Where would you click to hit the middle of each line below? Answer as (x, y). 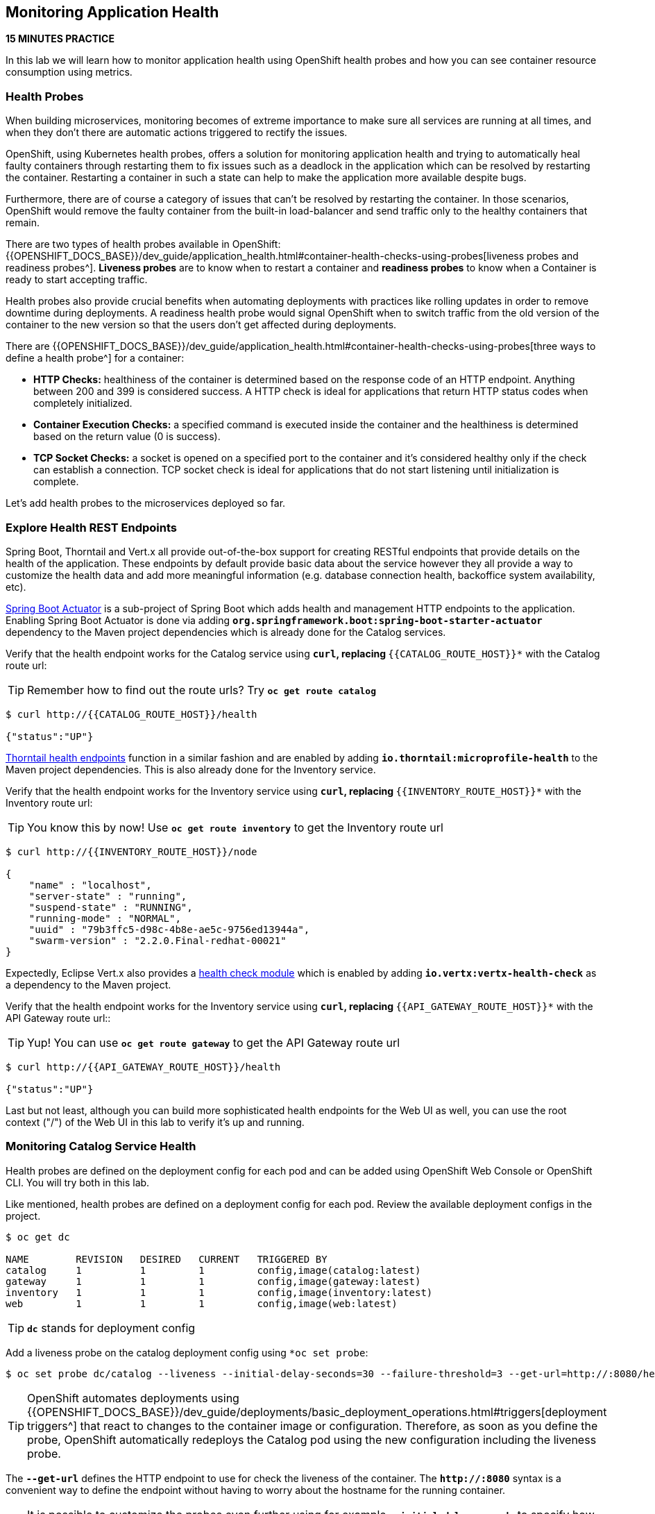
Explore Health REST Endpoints (91, 527)
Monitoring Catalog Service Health (101, 1146)
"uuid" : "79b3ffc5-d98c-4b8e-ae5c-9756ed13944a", (169, 929)
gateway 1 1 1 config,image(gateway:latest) (213, 1281)
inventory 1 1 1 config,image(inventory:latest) (219, 1292)
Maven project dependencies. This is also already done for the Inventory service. (191, 769)
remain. (23, 223)
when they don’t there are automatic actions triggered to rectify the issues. (177, 133)
